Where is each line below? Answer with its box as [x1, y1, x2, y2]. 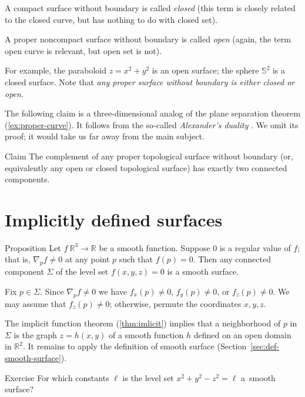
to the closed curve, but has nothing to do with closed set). [5, 13, 217, 25]
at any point [65, 253, 110, 265]
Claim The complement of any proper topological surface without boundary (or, [5, 149, 293, 162]
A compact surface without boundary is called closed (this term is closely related [5, 2, 296, 14]
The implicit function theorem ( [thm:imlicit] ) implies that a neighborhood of [5, 317, 281, 329]
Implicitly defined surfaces [5, 207, 223, 231]
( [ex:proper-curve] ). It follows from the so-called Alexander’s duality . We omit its [5, 118, 299, 131]
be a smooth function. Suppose [99, 241, 210, 253]
